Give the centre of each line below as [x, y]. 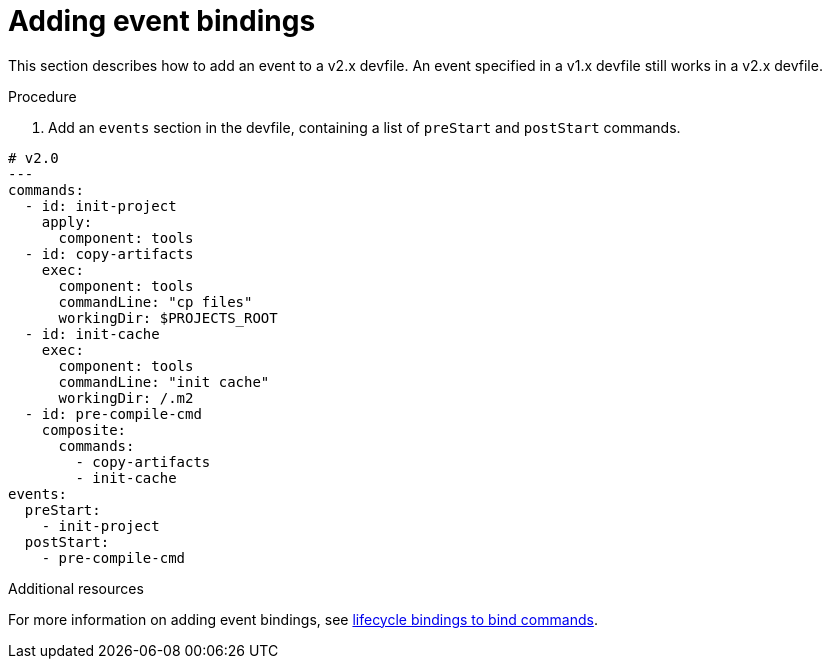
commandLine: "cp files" [155, 301]
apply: [67, 221]
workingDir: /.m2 [126, 397]
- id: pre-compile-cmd [113, 413]
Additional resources [76, 588]
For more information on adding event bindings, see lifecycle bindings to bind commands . [303, 619]
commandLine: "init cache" [164, 381]
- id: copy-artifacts [109, 253]
